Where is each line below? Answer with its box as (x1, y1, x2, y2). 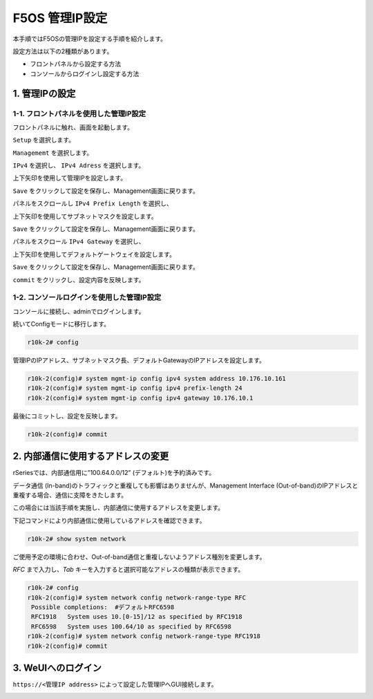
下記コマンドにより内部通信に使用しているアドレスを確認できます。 (12, 516, 206, 525)
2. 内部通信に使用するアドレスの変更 (12, 450, 169, 463)
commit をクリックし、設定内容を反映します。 (12, 275, 145, 283)
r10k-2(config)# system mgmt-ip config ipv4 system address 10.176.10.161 (27, 375, 287, 383)
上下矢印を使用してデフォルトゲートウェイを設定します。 (12, 250, 176, 259)
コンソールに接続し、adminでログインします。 (12, 307, 145, 315)
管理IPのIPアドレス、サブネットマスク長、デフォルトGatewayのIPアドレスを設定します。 (12, 356, 266, 364)
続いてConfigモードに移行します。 (12, 320, 111, 328)
